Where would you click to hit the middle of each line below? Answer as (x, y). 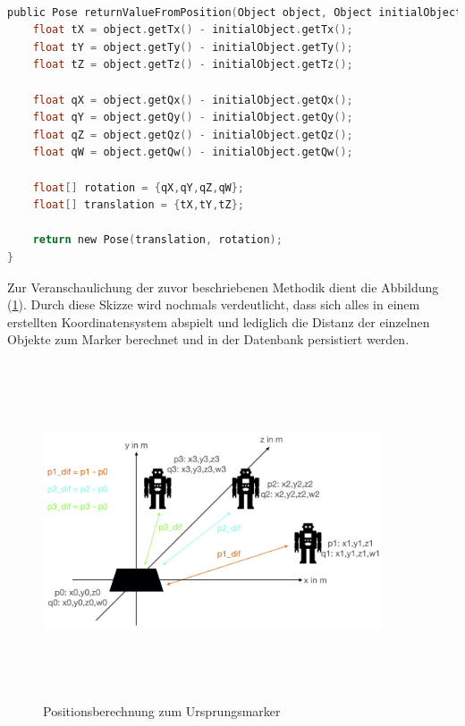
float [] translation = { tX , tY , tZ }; (139, 205)
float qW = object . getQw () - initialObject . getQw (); (193, 152)
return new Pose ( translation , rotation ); (157, 240)
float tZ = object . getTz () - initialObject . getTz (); (193, 65)
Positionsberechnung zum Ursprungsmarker (162, 711)
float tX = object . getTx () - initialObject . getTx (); (193, 30)
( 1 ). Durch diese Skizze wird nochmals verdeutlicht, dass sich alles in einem (214, 304)
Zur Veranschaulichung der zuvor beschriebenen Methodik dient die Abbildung (223, 287)
